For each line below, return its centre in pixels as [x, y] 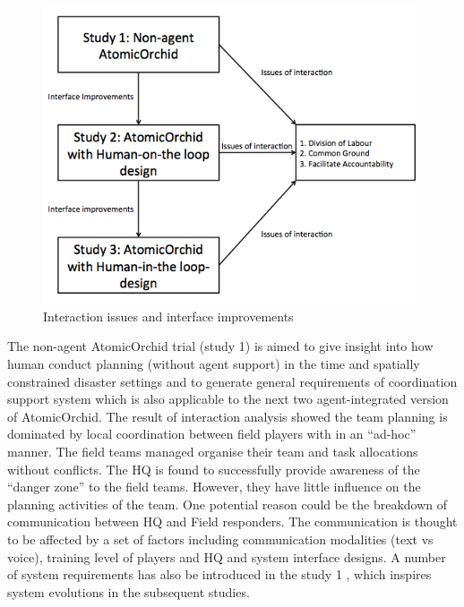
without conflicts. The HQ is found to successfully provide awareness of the [214, 469]
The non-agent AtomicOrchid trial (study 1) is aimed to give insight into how [220, 346]
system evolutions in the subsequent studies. [129, 591]
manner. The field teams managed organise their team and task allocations [213, 451]
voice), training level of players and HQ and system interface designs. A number [227, 556]
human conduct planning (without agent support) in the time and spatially [214, 363]
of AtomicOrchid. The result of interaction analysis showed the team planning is [228, 416]
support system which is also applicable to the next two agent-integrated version [228, 399]
